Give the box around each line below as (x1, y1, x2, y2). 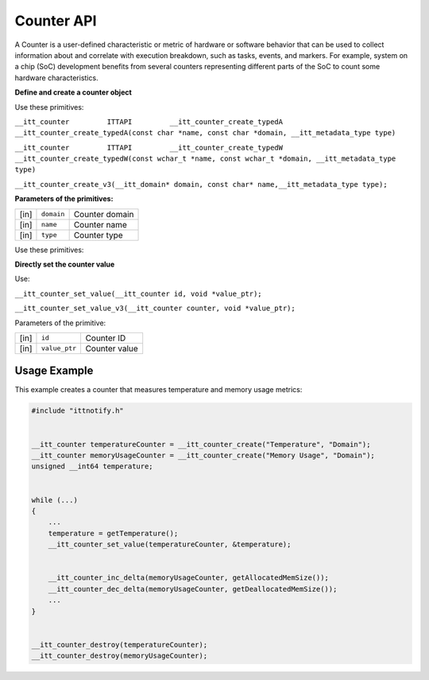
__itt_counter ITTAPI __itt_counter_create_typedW (14, 143, 284, 152)
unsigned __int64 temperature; (31, 462, 154, 471)
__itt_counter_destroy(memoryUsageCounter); (31, 651, 208, 660)
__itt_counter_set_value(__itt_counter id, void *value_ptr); (14, 289, 262, 298)
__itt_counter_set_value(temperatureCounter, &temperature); (48, 540, 292, 549)
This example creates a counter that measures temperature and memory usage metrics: (14, 385, 303, 394)
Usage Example (14, 364, 94, 378)
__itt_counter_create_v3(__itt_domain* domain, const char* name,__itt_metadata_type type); (14, 180, 388, 188)
